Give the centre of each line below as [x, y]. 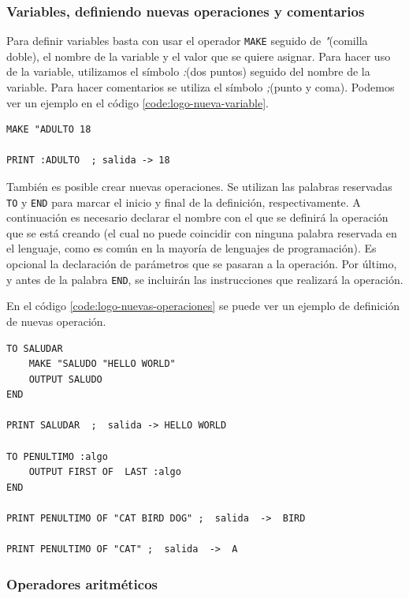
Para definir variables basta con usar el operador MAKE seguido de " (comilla [187, 41]
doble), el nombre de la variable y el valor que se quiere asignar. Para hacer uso [199, 56]
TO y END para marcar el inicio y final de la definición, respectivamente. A [184, 202]
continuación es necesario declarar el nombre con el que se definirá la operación [197, 217]
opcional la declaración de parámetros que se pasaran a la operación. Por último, [202, 264]
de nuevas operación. [56, 321]
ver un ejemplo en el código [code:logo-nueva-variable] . [138, 102]
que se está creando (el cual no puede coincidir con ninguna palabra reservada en [202, 232]
